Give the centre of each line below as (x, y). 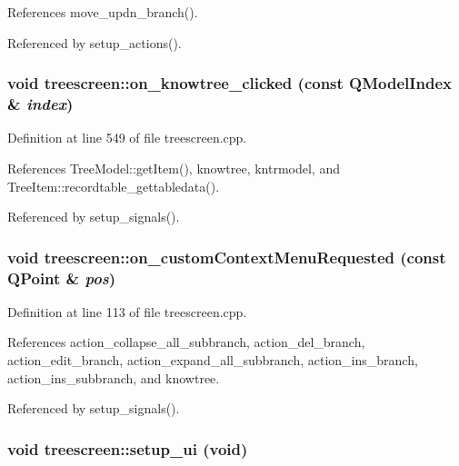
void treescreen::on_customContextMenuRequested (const (227, 257)
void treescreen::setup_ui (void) (128, 448)
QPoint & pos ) (62, 278)
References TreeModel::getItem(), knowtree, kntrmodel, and (174, 168)
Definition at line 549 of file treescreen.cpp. (127, 138)
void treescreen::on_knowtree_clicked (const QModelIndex (229, 83)
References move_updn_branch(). (103, 12)
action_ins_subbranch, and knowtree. (114, 377)
